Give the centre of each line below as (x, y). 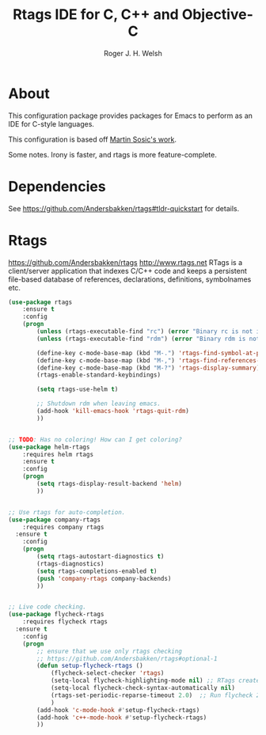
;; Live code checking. (47, 607)
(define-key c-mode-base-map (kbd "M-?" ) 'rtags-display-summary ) (148, 368)
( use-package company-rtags (55, 520)
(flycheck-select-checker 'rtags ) (107, 673)
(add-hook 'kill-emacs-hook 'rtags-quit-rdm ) (113, 411)
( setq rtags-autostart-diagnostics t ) (101, 557)
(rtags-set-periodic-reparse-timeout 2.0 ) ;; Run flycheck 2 (155, 695)
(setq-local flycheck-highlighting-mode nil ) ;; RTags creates (157, 681)
